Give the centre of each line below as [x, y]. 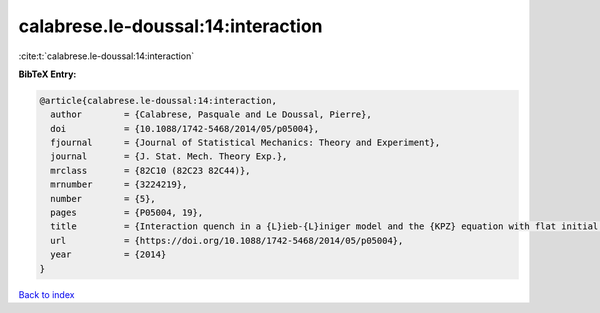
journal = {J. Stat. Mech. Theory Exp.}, [169, 156]
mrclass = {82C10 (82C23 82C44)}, [150, 170]
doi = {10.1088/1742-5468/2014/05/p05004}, [185, 128]
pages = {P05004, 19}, [127, 213]
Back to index [46, 294]
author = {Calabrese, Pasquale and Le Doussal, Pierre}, [211, 114]
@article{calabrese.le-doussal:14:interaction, [158, 100]
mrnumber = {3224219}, [119, 184]
